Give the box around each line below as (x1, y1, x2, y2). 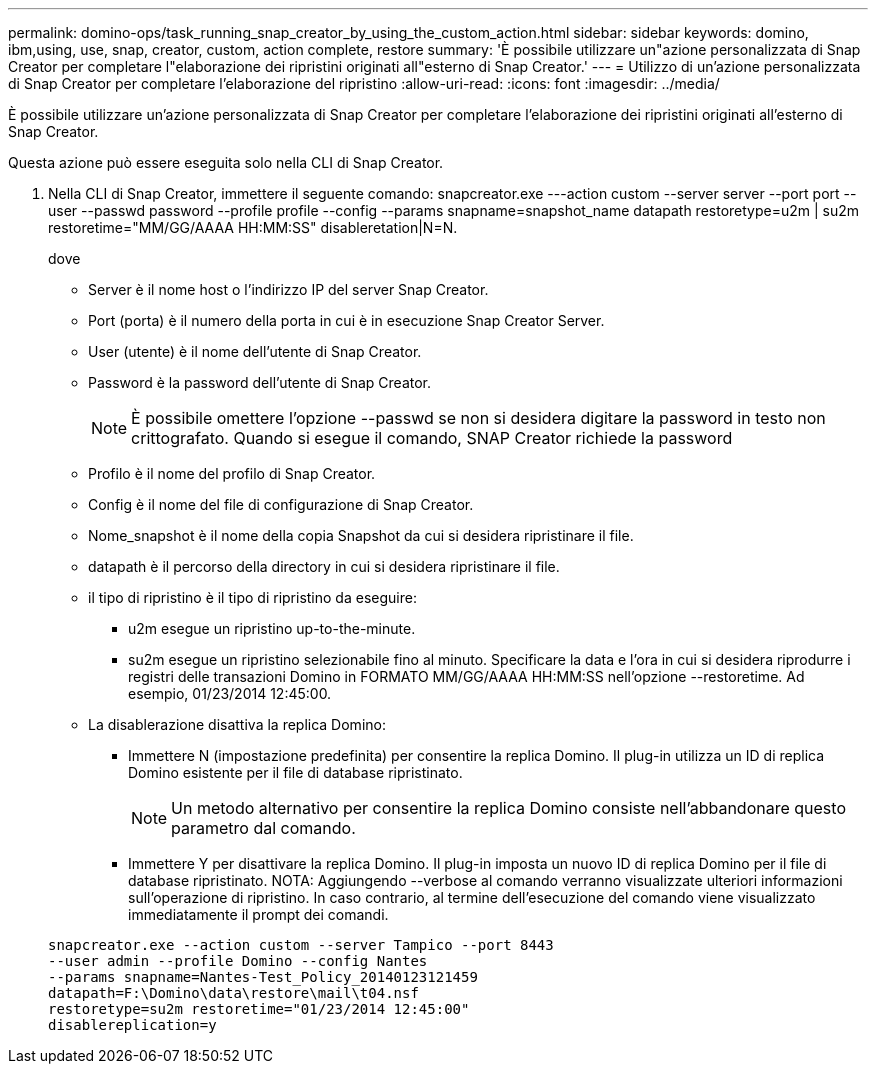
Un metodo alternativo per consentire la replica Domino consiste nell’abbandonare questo (171, 798, 846, 818)
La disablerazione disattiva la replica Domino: (88, 716, 386, 733)
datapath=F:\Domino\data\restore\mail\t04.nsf (48, 985, 419, 1001)
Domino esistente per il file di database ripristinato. (128, 764, 463, 781)
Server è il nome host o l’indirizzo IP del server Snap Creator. (88, 281, 489, 298)
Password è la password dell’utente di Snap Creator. (88, 374, 432, 391)
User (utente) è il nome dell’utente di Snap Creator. (88, 343, 422, 360)
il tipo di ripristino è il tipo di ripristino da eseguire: (88, 589, 417, 606)
